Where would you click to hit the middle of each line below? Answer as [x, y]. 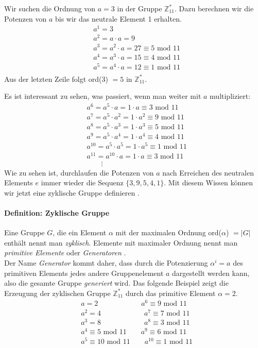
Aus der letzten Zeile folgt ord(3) [56, 79]
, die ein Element [80, 232]
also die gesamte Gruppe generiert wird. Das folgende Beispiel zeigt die [116, 283]
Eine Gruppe [24, 232]
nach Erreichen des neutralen [208, 172]
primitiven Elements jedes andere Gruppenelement [84, 273]
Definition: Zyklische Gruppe [57, 213]
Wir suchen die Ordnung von [50, 8]
